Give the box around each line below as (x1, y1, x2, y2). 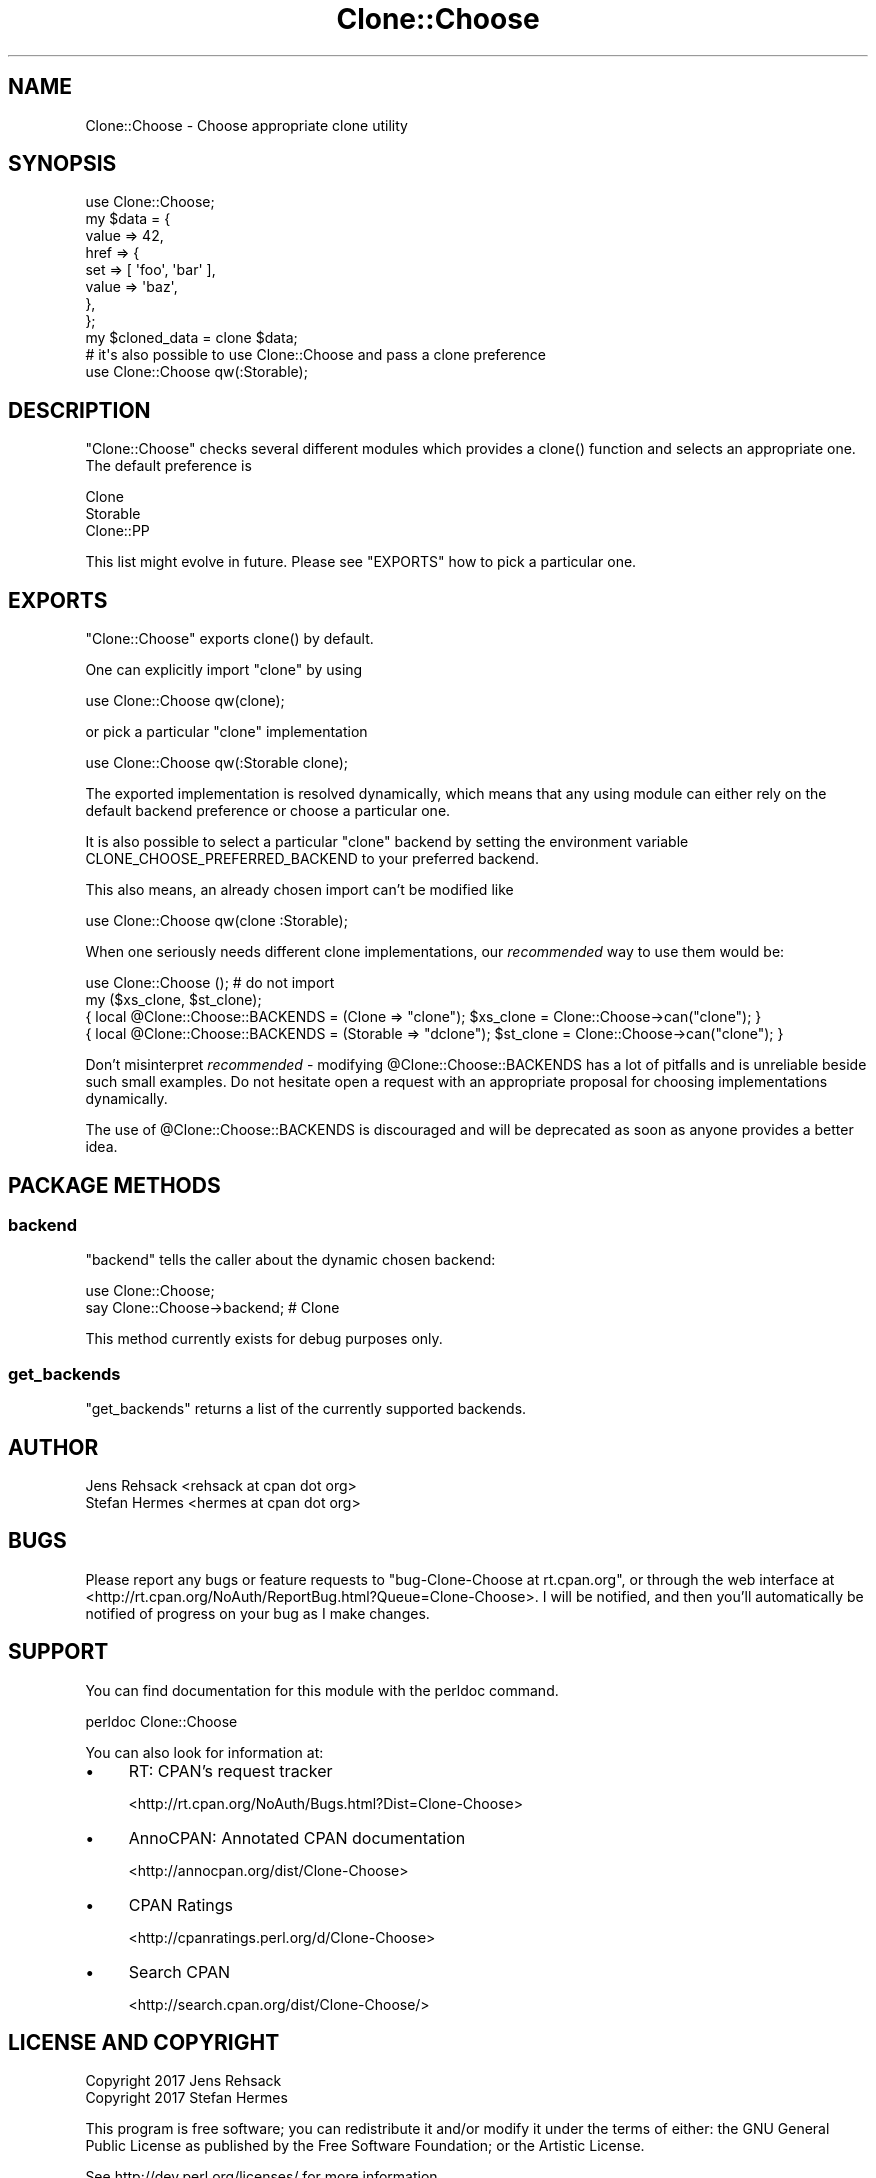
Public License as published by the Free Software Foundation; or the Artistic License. (85, 2137, 645, 2155)
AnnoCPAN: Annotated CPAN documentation (128, 1827, 466, 1848)
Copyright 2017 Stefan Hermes (85, 2089, 288, 2107)
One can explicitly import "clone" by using (85, 661, 363, 679)
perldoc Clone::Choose (85, 1712, 238, 1730)
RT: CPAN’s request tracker (128, 1760, 333, 1781)
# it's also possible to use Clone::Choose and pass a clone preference (85, 346, 546, 364)
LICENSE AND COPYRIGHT (8, 2030, 280, 2056)
